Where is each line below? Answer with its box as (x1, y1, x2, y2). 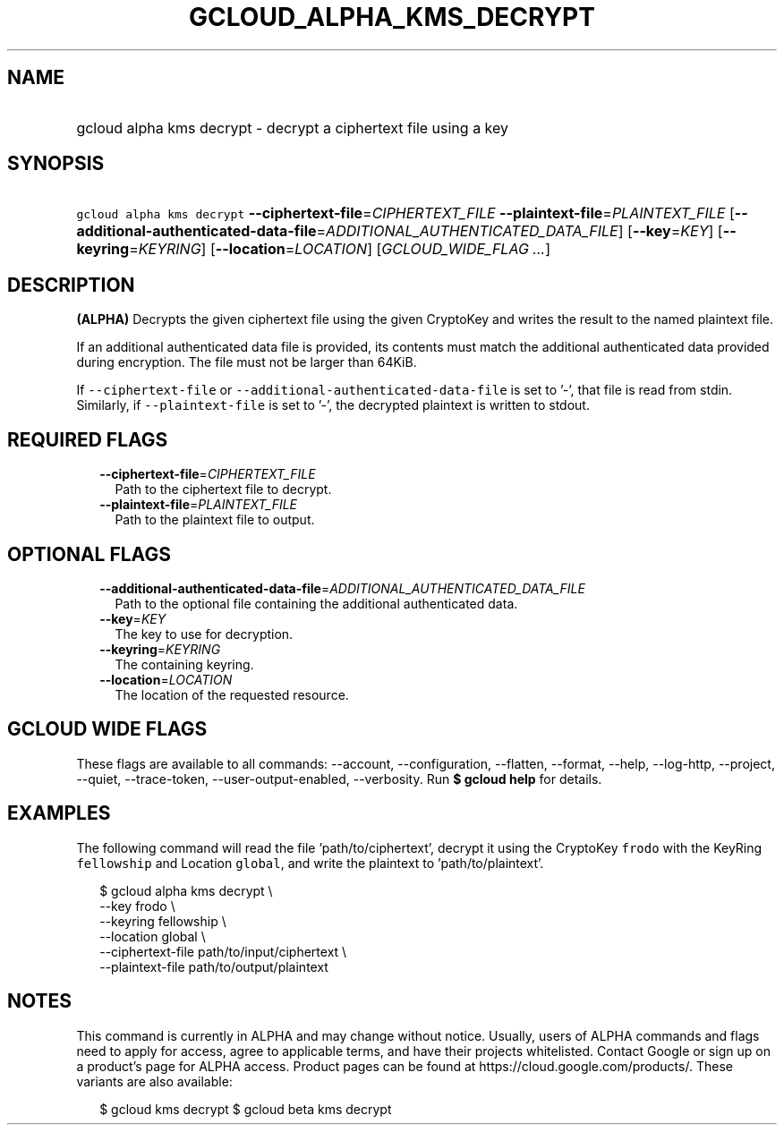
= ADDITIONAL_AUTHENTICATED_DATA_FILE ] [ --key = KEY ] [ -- (316, 222, 737, 241)
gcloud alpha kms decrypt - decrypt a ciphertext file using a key (76, 118, 509, 137)
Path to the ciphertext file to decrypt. (115, 481, 332, 498)
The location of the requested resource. (115, 686, 349, 702)
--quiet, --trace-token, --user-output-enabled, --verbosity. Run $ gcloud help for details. (76, 770, 602, 787)
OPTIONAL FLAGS (7, 542, 171, 566)
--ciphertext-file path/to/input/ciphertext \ (99, 943, 347, 959)
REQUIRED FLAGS (7, 428, 168, 451)
